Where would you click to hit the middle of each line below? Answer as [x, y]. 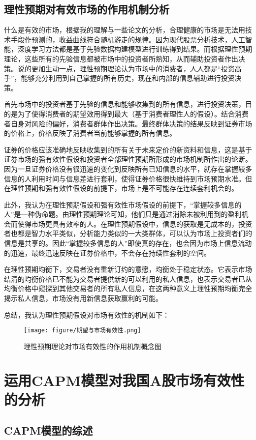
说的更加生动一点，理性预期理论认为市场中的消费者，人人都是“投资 [126, 68]
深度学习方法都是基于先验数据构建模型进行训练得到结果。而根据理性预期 [135, 49]
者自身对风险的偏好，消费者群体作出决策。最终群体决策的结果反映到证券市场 [128, 123]
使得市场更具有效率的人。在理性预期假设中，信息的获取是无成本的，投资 [135, 223]
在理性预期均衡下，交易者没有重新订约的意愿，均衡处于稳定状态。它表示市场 [128, 269]
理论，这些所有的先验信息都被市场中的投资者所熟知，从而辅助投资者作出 [121, 58]
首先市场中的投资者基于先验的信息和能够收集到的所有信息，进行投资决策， [125, 104]
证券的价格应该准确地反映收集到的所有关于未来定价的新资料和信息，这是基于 [128, 149]
